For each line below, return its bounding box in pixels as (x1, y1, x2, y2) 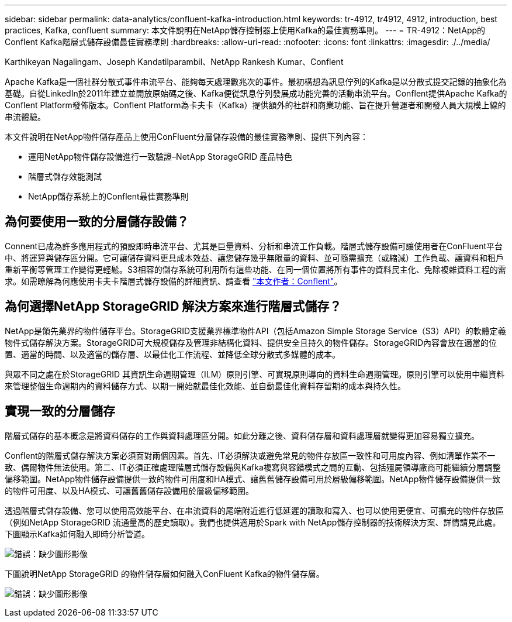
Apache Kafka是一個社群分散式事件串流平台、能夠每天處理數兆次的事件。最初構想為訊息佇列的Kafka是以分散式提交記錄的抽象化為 (5, 77, 507, 87)
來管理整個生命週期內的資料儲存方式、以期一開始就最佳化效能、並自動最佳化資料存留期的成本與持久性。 (5, 380, 406, 391)
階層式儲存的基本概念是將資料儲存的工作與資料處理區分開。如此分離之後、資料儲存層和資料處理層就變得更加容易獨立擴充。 (5, 430, 479, 441)
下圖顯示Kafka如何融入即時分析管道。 (5, 528, 150, 539)
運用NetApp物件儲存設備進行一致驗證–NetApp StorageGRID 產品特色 (28, 152, 293, 161)
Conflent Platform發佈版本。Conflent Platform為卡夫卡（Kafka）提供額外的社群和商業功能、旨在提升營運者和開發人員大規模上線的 (5, 100, 506, 110)
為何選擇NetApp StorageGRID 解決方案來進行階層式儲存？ (5, 299, 342, 314)
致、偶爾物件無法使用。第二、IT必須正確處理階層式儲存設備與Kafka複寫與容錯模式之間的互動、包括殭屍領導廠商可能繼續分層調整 (5, 462, 501, 472)
